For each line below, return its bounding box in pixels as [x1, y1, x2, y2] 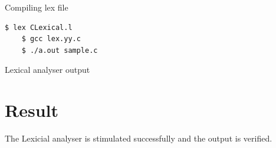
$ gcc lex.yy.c [21, 35, 81, 43]
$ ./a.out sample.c [21, 46, 98, 55]
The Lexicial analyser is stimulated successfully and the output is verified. [5, 132, 272, 144]
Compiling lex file [5, 1, 68, 13]
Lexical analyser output [5, 63, 90, 76]
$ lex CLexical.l [5, 23, 73, 32]
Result [5, 98, 58, 122]
